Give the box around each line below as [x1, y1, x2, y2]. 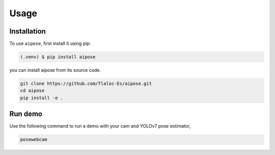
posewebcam [20, 137, 47, 142]
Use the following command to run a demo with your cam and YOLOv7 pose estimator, [9, 123, 191, 129]
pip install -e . [20, 95, 64, 101]
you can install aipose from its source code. [9, 67, 101, 73]
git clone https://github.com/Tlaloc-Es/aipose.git [20, 81, 152, 86]
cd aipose [20, 88, 45, 94]
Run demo [9, 110, 43, 118]
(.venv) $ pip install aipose [20, 54, 96, 60]
